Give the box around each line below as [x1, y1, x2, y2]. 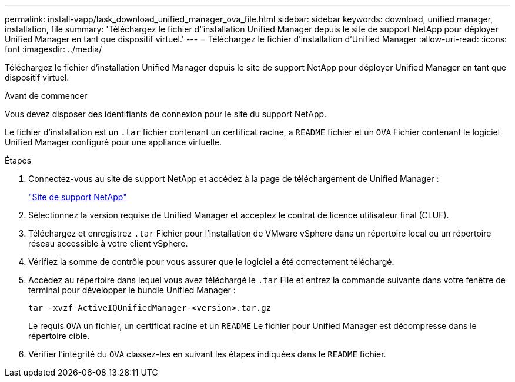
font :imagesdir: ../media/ [5, 44, 102, 54]
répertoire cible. [28, 331, 90, 341]
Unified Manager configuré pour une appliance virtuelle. [5, 137, 222, 147]
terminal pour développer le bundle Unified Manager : [28, 285, 236, 295]
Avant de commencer [5, 91, 88, 101]
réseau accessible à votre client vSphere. [28, 238, 188, 248]
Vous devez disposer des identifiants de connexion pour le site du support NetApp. [5, 109, 327, 119]
